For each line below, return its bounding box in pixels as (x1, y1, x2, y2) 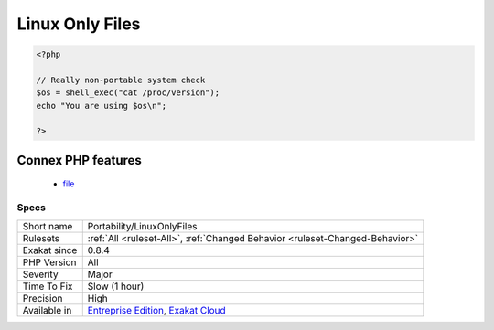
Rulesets (22, 231, 59, 244)
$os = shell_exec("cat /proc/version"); (36, 88, 220, 98)
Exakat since (22, 243, 78, 256)
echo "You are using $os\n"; (36, 101, 167, 111)
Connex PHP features (16, 152, 142, 168)
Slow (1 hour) (87, 280, 145, 293)
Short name (22, 219, 73, 232)
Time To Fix (22, 280, 73, 293)
